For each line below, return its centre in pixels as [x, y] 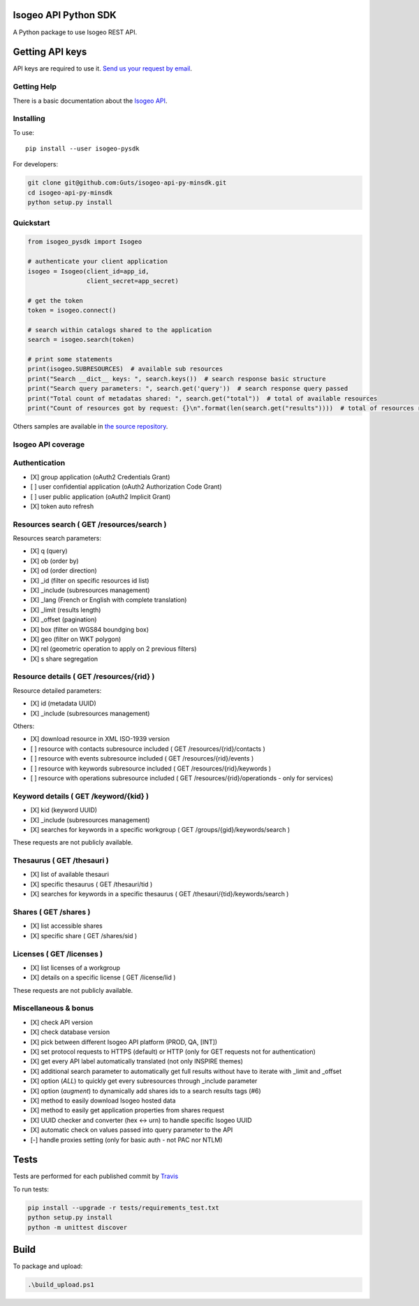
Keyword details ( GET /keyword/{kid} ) [81, 796]
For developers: [36, 164]
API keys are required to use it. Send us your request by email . [102, 69]
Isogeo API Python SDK [65, 15]
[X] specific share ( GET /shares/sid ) [84, 935]
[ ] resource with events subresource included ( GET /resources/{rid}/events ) [142, 759]
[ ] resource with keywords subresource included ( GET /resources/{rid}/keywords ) [151, 768]
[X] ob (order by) [55, 561]
